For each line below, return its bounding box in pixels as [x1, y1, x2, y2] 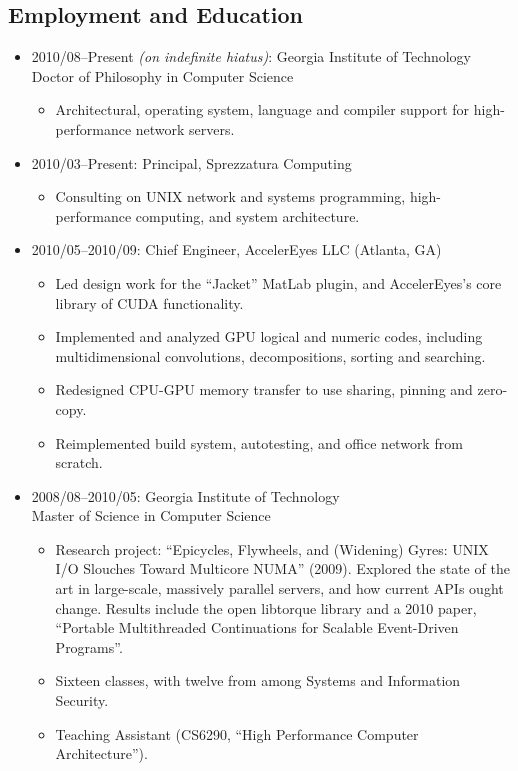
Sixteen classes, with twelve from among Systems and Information [55, 670, 461, 691]
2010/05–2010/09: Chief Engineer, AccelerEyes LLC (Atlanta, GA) [31, 239, 442, 260]
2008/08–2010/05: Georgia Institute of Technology [31, 485, 340, 506]
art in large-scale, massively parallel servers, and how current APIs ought [55, 578, 504, 599]
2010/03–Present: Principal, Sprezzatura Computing [31, 152, 352, 173]
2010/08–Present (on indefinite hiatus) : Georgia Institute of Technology [31, 46, 472, 67]
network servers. [135, 118, 235, 139]
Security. [55, 690, 109, 711]
